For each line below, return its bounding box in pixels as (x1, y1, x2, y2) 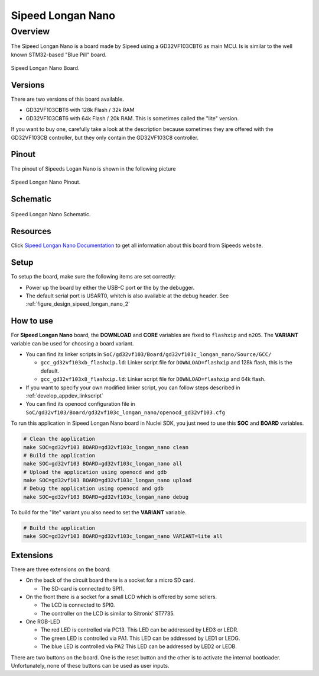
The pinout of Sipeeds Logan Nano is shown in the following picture (11, 165, 177, 172)
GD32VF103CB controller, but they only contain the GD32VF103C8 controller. (11, 134, 199, 141)
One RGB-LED (25, 618, 60, 625)
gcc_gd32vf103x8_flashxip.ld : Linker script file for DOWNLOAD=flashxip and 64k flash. (40, 376, 266, 383)
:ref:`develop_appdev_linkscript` (25, 392, 103, 399)
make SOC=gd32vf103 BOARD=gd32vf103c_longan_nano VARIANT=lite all (23, 533, 223, 540)
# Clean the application (23, 435, 96, 443)
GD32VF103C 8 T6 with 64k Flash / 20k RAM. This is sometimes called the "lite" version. (25, 114, 239, 121)
